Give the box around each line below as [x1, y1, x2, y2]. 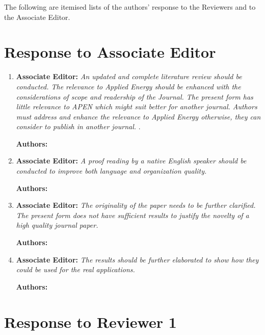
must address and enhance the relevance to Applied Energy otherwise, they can [16, 111, 261, 122]
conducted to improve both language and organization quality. [16, 165, 207, 176]
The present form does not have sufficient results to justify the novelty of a [16, 209, 249, 220]
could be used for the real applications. [16, 264, 135, 275]
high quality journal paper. [16, 220, 98, 230]
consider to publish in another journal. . [16, 121, 141, 132]
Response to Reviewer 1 [4, 311, 177, 332]
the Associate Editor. [4, 11, 70, 22]
